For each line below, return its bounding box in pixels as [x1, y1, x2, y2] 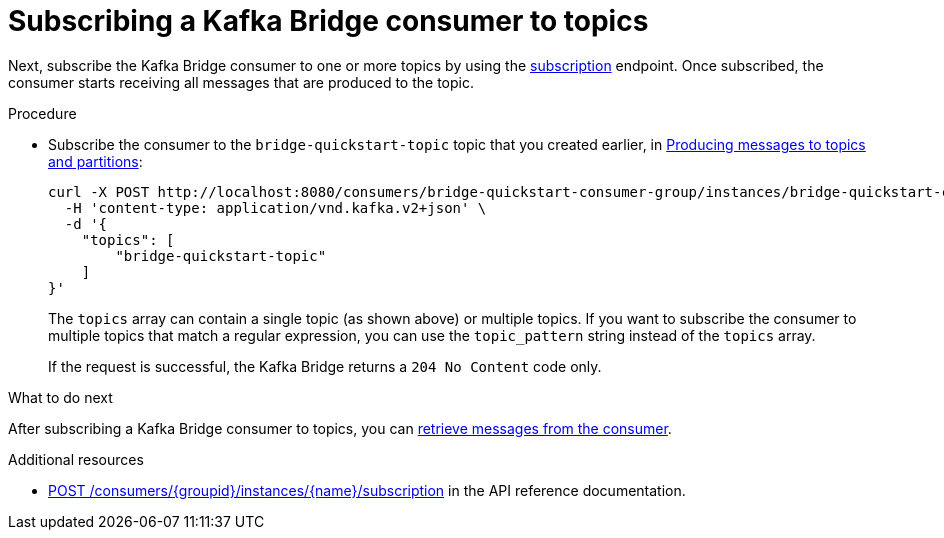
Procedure [8, 104, 77, 122]
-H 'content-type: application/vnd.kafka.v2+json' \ [64, 199, 487, 216]
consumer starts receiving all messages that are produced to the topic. [8, 73, 474, 91]
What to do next [8, 388, 113, 406]
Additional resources [8, 450, 144, 468]
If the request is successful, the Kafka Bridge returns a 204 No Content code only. [48, 357, 602, 375]
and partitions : [48, 152, 143, 170]
